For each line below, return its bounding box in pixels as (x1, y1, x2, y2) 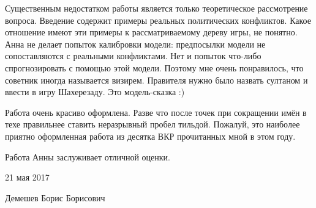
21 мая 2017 (5, 171, 50, 184)
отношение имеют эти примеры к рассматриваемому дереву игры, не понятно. (5, 26, 298, 38)
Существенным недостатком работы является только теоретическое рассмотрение (5, 2, 308, 14)
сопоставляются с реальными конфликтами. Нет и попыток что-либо (5, 49, 261, 62)
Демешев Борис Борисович (5, 191, 105, 204)
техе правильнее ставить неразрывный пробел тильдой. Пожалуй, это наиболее (5, 118, 300, 131)
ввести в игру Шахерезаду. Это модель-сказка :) (5, 85, 185, 98)
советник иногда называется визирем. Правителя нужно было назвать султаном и (5, 73, 308, 86)
